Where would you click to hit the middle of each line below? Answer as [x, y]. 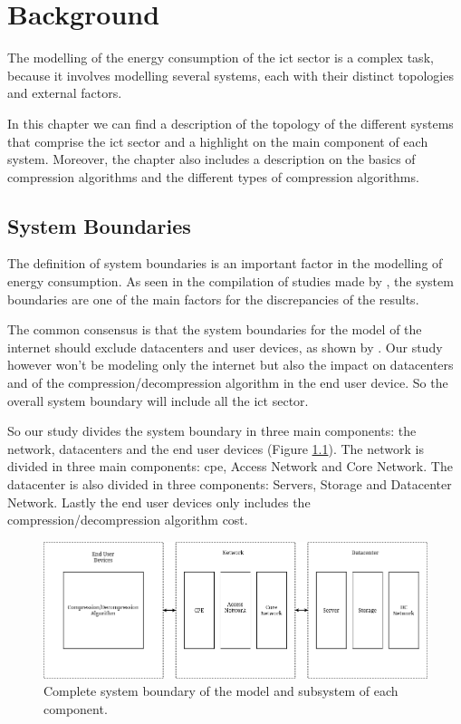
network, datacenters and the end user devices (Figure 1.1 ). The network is [216, 448]
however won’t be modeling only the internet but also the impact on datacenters [230, 365]
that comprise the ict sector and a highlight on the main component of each [218, 141]
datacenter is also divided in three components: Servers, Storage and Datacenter [230, 484]
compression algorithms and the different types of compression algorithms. [213, 176]
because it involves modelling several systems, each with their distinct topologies [230, 75]
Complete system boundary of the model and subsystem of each [221, 691]
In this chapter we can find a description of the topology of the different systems [230, 123]
